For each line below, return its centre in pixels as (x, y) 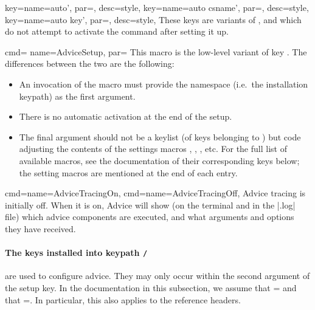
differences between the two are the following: (90, 64)
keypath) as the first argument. (77, 96)
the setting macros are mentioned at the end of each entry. (128, 172)
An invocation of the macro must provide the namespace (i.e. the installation (164, 84)
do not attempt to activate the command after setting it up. (117, 31)
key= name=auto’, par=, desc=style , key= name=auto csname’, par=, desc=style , (157, 7)
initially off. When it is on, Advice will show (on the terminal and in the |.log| (150, 205)
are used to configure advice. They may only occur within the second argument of (157, 276)
